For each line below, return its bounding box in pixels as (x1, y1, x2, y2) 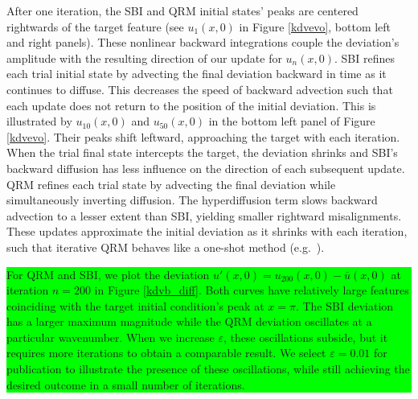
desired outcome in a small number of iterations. (6, 376, 245, 393)
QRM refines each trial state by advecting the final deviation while (6, 175, 336, 192)
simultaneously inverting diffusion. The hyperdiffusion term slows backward (6, 191, 378, 208)
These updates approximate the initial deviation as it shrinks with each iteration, (6, 223, 408, 240)
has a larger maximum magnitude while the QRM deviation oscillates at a (6, 313, 372, 330)
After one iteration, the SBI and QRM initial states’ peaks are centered (6, 2, 359, 19)
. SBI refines (334, 49, 395, 66)
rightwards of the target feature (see (6, 18, 184, 35)
